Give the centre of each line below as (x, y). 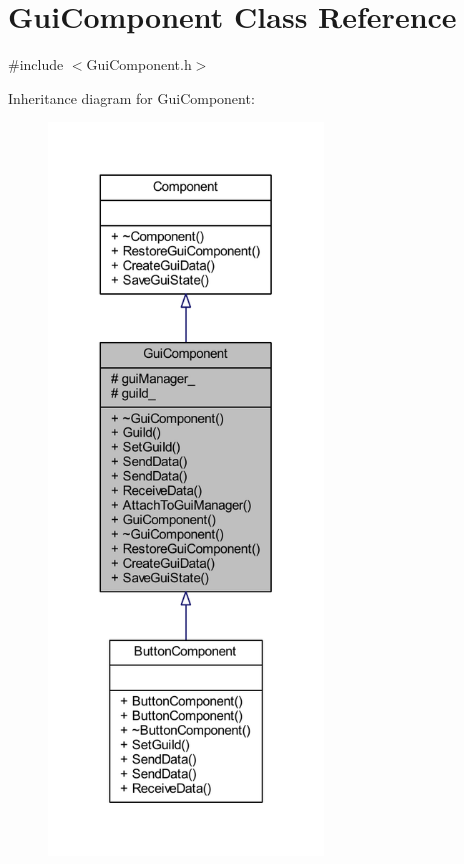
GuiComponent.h (139, 64)
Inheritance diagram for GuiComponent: (131, 97)
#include (36, 64)
